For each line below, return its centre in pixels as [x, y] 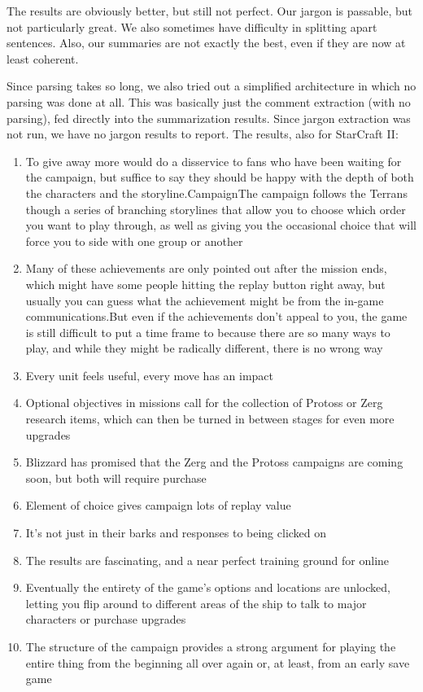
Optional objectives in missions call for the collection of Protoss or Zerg [204, 403]
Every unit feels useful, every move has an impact [150, 375]
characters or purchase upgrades [106, 619]
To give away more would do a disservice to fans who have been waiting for [214, 161]
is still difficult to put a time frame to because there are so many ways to [208, 332]
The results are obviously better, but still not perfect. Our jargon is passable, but [209, 11]
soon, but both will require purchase [116, 477]
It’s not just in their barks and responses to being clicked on [176, 533]
